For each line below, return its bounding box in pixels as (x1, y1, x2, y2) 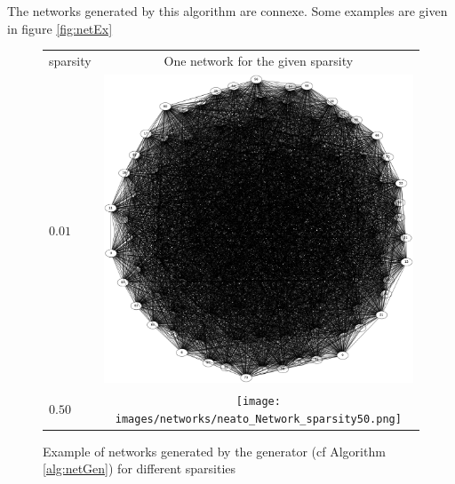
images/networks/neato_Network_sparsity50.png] (115, 412, 402, 425)
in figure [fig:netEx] (7, 19, 113, 37)
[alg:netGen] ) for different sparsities (43, 459, 236, 478)
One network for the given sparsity (164, 51, 354, 69)
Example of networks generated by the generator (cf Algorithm (43, 441, 386, 460)
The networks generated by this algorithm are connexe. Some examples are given (7, 2, 448, 20)
